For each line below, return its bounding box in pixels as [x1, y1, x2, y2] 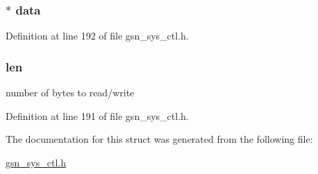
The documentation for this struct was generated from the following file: [6, 132, 313, 146]
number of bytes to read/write [6, 85, 135, 100]
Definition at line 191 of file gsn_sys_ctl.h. [6, 108, 189, 123]
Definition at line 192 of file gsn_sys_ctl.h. [6, 28, 189, 43]
